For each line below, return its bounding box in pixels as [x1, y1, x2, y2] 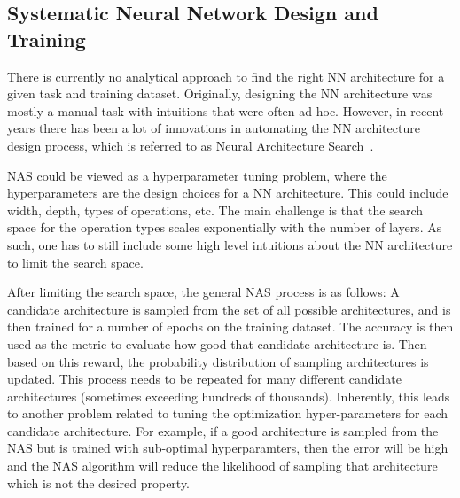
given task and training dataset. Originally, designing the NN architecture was [7, 84, 433, 103]
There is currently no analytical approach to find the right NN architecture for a [7, 66, 445, 85]
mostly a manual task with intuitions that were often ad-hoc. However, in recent [7, 101, 444, 120]
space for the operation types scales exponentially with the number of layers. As [7, 218, 442, 237]
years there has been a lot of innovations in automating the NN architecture [7, 119, 420, 137]
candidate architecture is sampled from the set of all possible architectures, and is [7, 300, 451, 318]
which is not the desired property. [7, 473, 191, 492]
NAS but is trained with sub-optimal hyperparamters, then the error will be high [7, 439, 448, 457]
